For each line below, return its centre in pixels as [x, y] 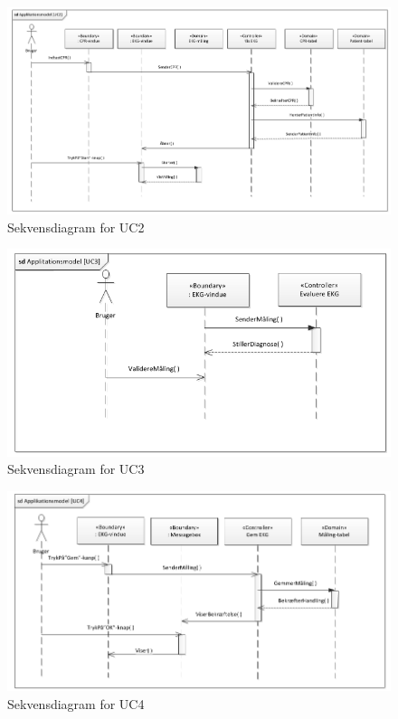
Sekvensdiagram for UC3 [76, 469]
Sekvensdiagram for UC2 [76, 227]
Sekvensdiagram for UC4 [76, 703]
